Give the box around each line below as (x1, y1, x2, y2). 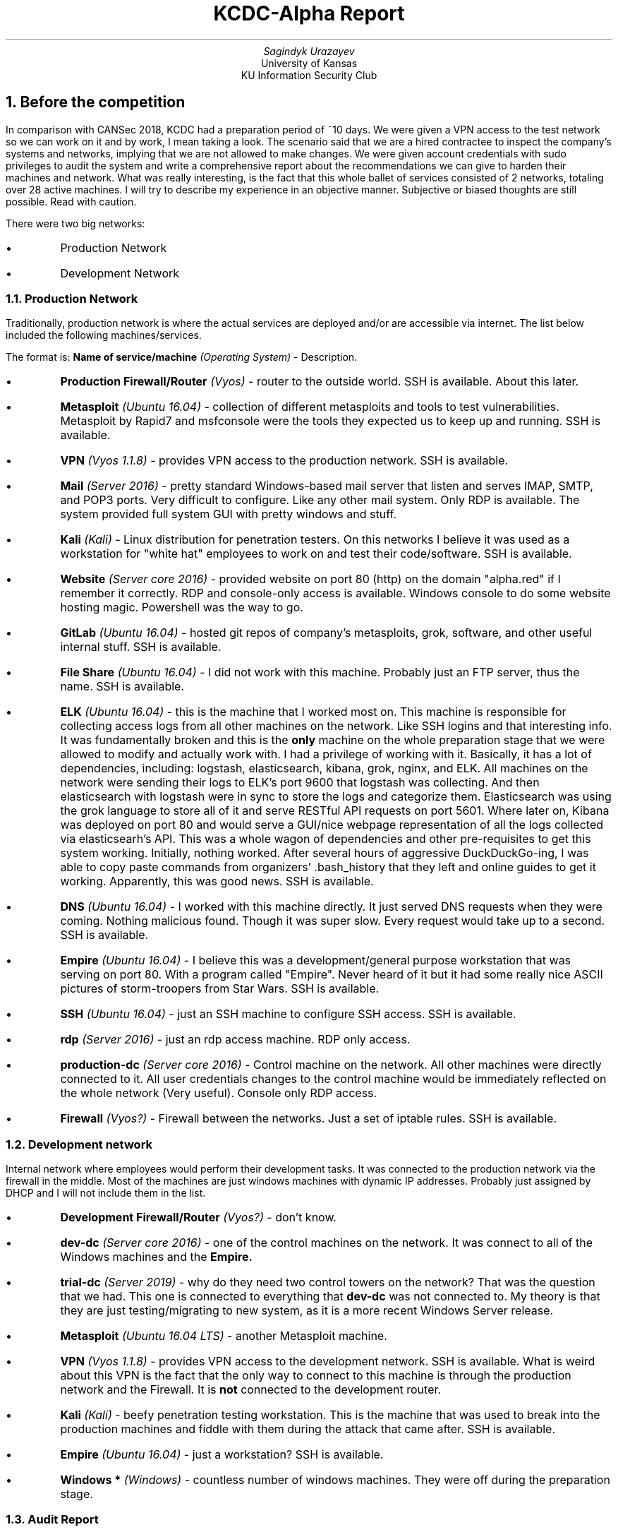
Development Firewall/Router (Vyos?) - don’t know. (60, 1210, 337, 1225)
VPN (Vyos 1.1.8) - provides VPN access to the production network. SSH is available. (60, 453, 509, 468)
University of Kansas (260, 56, 358, 69)
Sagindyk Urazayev (263, 44, 355, 57)
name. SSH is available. (60, 679, 184, 694)
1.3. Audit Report (6, 1512, 99, 1527)
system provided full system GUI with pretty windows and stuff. (60, 507, 397, 522)
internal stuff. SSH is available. (60, 640, 222, 654)
